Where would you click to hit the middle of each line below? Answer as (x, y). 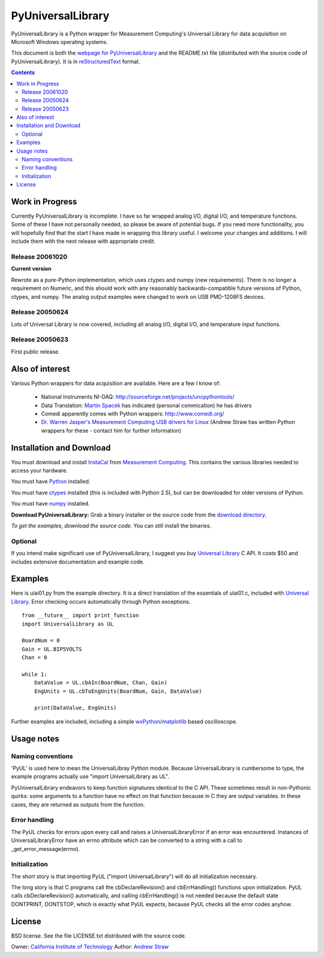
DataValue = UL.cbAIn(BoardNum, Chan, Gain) (100, 683)
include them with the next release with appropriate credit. (83, 241)
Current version (31, 269)
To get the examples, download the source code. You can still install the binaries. (111, 526)
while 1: (34, 674)
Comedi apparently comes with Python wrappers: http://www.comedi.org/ (133, 413)
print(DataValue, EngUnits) (75, 708)
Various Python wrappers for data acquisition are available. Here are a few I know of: (116, 383)
